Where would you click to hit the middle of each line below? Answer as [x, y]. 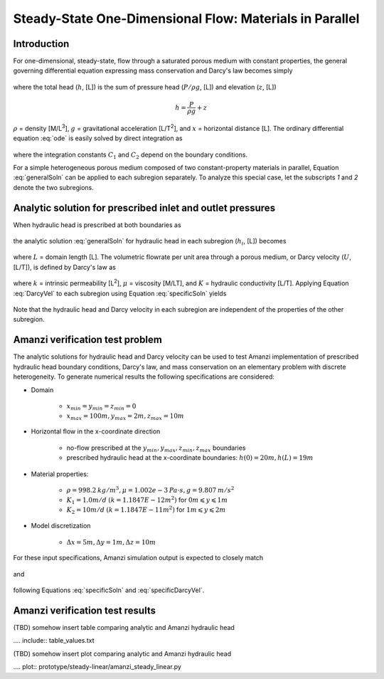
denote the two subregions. [53, 187]
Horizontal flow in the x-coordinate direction [96, 431]
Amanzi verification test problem [88, 340]
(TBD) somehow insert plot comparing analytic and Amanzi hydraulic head [122, 653]
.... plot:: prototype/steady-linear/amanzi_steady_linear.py [97, 667]
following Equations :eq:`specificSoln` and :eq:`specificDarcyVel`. [109, 590]
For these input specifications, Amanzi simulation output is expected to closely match [138, 558]
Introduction [41, 44]
